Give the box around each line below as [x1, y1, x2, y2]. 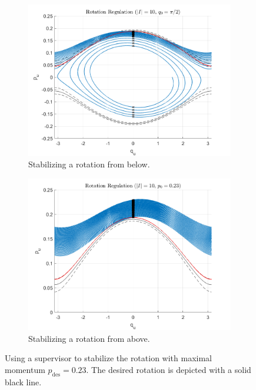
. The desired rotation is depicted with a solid [86, 363, 251, 375]
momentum [5, 363, 45, 375]
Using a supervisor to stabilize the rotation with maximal [5, 352, 212, 364]
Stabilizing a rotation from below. [28, 158, 150, 170]
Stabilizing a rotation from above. [28, 332, 150, 344]
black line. [5, 375, 42, 388]
